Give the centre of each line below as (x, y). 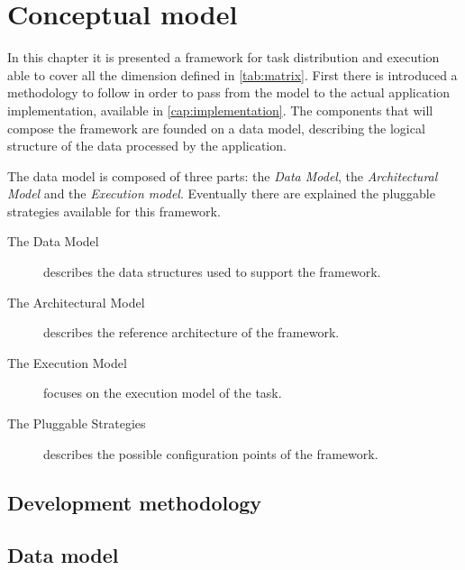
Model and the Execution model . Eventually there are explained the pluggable (221, 193)
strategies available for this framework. (114, 211)
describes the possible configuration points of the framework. (211, 453)
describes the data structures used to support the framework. (212, 272)
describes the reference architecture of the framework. (191, 332)
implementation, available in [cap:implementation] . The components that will (220, 110)
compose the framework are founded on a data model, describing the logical (216, 128)
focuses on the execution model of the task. (163, 393)
